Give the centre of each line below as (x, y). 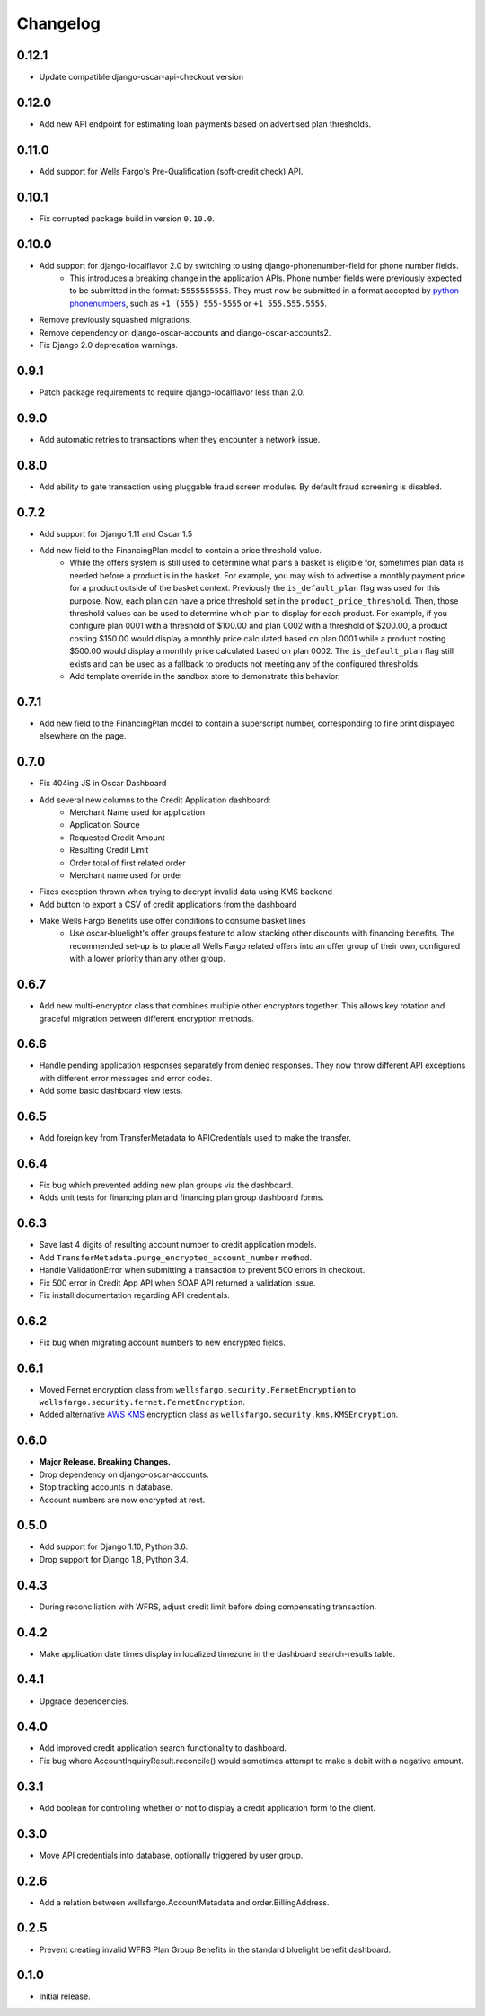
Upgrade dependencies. (84, 1701)
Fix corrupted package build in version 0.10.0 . (127, 218)
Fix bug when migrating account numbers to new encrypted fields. (163, 1342)
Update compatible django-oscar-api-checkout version (141, 77)
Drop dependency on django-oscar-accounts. (124, 1474)
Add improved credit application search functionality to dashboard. (163, 1748)
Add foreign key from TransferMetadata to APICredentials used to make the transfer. (195, 1138)
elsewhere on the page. (83, 736)
